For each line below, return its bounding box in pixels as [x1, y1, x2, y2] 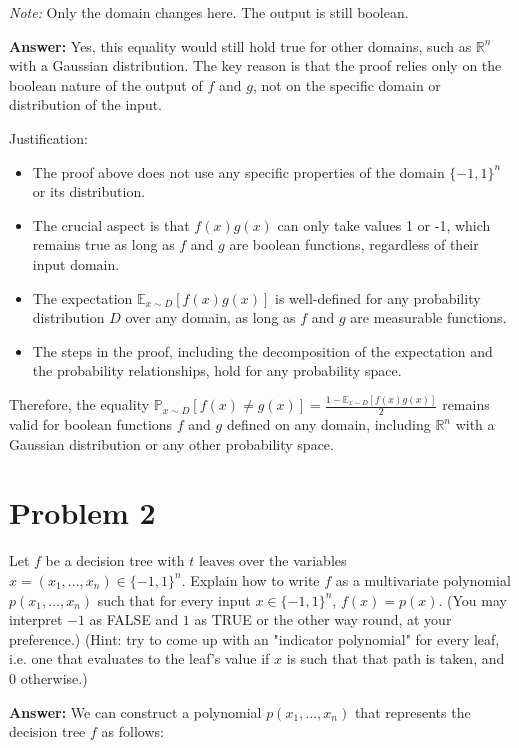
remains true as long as [32, 234, 175, 255]
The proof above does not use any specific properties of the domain [32, 161, 445, 182]
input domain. [32, 253, 120, 274]
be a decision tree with [45, 550, 185, 571]
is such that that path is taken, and [286, 648, 505, 669]
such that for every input [97, 589, 251, 610]
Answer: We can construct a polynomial [9, 701, 262, 722]
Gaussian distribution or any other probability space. [9, 433, 334, 454]
